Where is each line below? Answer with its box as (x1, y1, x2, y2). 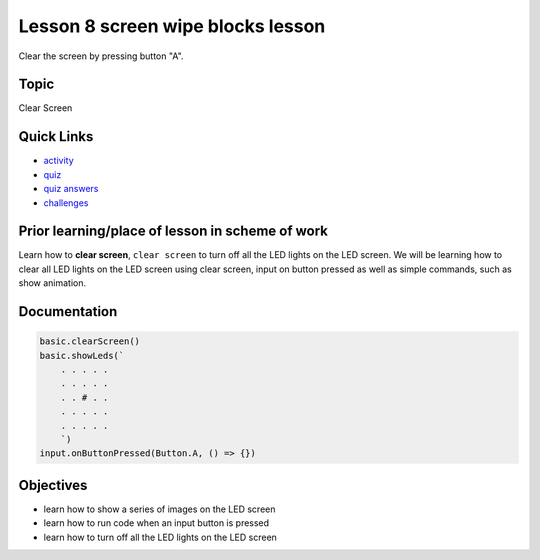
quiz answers (43, 183, 99, 195)
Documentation (18, 303, 118, 320)
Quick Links (18, 128, 94, 145)
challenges (43, 196, 89, 209)
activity (43, 155, 74, 167)
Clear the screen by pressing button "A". (18, 50, 184, 62)
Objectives (18, 476, 88, 494)
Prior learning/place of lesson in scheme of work (18, 223, 329, 240)
